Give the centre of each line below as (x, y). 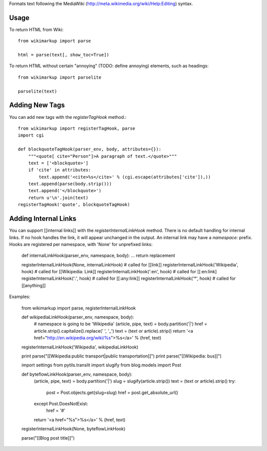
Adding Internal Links (43, 219)
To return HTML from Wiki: (36, 29)
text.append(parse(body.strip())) (70, 184)
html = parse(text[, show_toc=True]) (64, 55)
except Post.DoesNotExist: (61, 403)
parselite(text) (38, 91)
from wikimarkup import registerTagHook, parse (77, 128)
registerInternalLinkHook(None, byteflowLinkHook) (73, 429)
